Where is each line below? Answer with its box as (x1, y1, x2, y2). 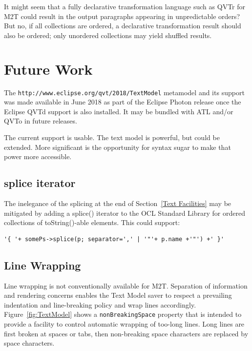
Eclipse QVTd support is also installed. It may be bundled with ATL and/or (4, 106, 233, 116)
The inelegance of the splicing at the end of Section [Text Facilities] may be (4, 198, 231, 208)
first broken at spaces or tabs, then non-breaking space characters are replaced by (4, 328, 249, 338)
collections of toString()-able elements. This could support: (4, 217, 180, 227)
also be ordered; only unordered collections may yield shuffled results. (4, 30, 212, 40)
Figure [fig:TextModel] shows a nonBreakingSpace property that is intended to (4, 309, 242, 319)
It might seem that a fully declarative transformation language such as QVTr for (4, 1, 246, 11)
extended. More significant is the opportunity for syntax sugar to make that (4, 142, 231, 152)
